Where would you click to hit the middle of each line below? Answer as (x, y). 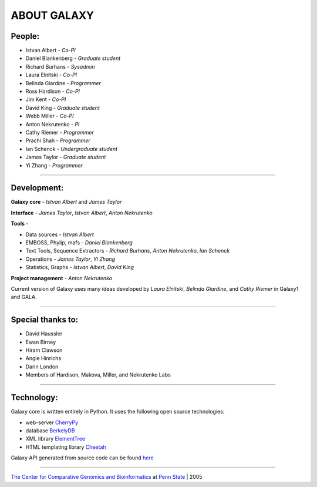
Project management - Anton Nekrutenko (62, 278)
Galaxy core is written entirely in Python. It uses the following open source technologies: (118, 412)
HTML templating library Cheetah (66, 447)
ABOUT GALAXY (52, 15)
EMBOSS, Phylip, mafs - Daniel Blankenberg (79, 243)
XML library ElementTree (55, 439)
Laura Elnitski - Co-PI (51, 75)
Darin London (42, 367)
